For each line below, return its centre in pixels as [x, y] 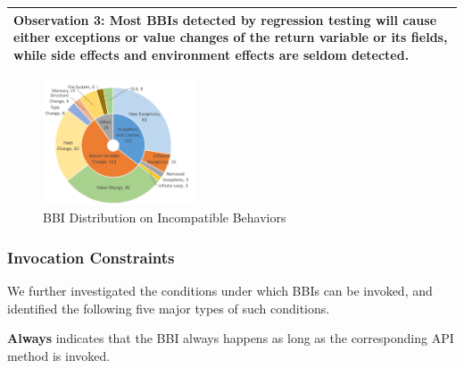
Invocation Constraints [91, 257]
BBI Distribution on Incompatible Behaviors [165, 217]
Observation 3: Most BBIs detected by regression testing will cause [225, 19]
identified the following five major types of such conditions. [169, 308]
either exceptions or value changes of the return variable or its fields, [231, 37]
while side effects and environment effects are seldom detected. [211, 54]
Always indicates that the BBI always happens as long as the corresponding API [231, 338]
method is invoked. [59, 356]
